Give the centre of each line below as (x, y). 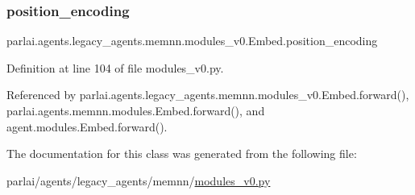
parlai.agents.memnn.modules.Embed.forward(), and (136, 110)
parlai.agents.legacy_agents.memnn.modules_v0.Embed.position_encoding (192, 41)
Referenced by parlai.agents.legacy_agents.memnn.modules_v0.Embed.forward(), (208, 95)
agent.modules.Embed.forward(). (87, 126)
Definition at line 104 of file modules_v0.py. (115, 67)
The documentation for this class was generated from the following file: (182, 154)
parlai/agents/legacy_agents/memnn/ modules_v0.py (139, 180)
